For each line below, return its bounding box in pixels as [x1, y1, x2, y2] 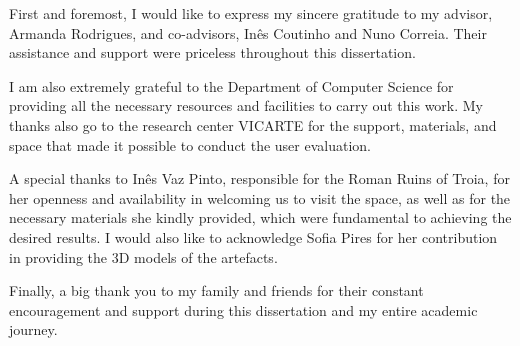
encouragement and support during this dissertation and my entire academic [9, 299, 478, 320]
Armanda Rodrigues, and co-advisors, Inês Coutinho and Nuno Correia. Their [9, 22, 487, 43]
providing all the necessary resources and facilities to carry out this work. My [9, 95, 484, 116]
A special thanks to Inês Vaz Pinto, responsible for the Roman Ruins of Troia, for [9, 168, 510, 189]
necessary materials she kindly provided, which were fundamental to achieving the [9, 207, 512, 228]
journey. [9, 319, 58, 340]
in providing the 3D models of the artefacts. [9, 246, 278, 267]
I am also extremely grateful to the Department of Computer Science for [9, 75, 454, 96]
